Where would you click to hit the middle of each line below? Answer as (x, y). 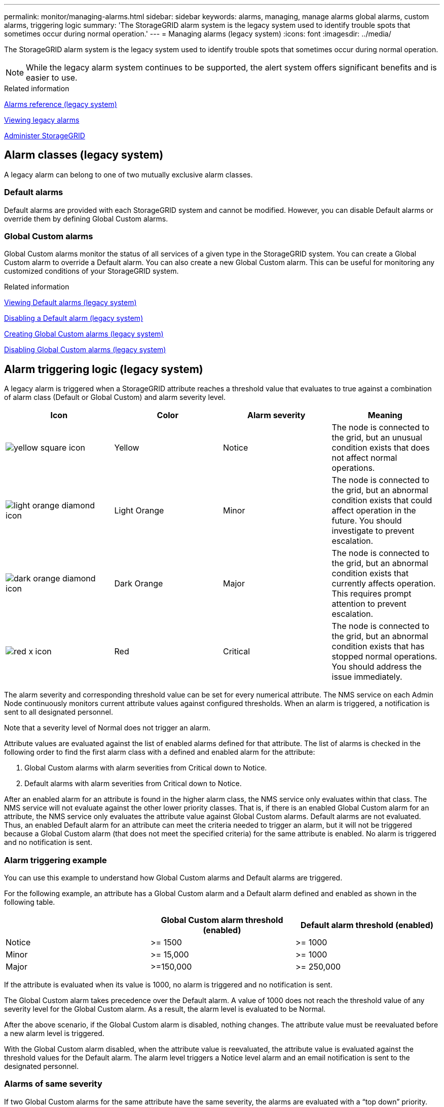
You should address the (377, 667)
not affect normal (364, 458)
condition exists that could (382, 501)
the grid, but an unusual (377, 438)
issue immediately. (367, 677)
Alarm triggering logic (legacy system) (104, 369)
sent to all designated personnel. (59, 712)
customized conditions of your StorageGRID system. (91, 271)
